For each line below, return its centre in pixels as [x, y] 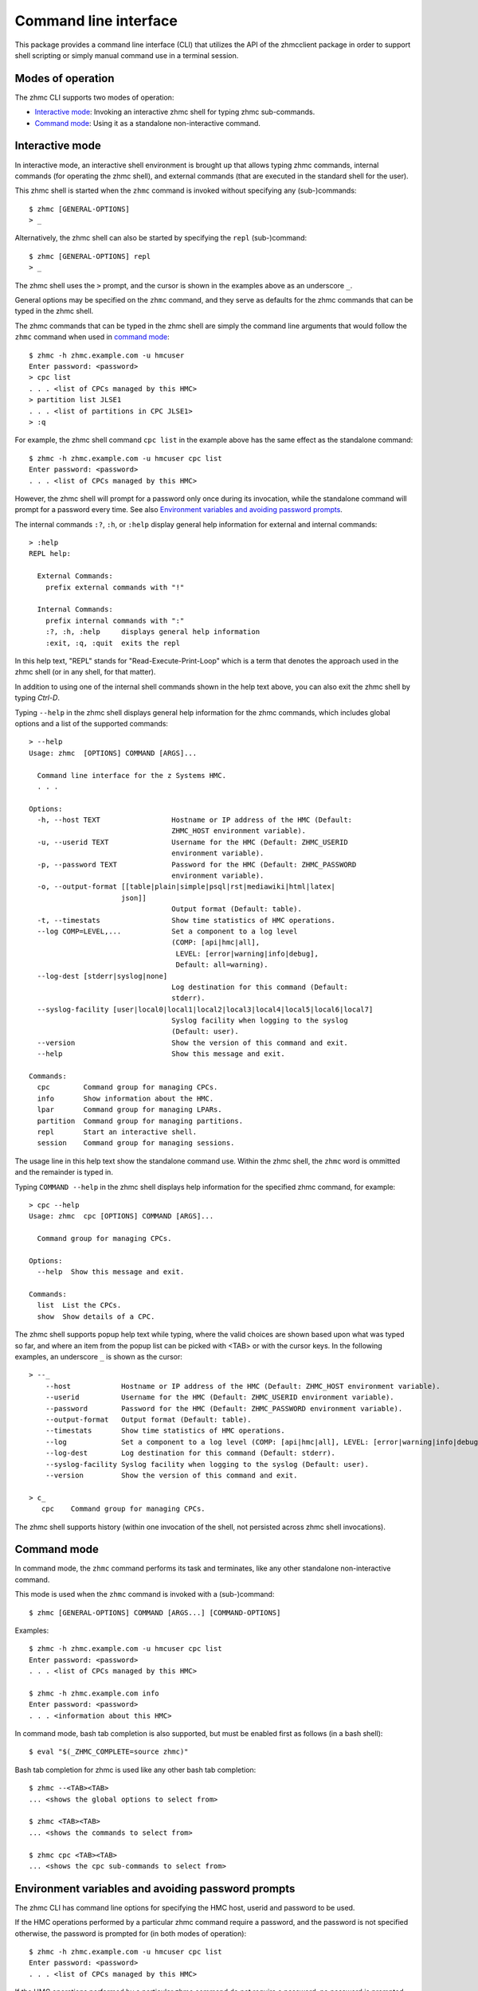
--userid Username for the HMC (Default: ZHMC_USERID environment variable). [219, 1397]
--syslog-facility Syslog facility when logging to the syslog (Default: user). [207, 1464]
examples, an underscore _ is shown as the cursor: [99, 1357]
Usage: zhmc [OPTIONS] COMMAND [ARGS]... [113, 753]
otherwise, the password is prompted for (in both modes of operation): [131, 1933]
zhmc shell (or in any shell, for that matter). [85, 672]
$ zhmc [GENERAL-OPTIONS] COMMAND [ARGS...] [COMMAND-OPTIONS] [155, 1612]
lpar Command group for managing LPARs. [129, 1110]
